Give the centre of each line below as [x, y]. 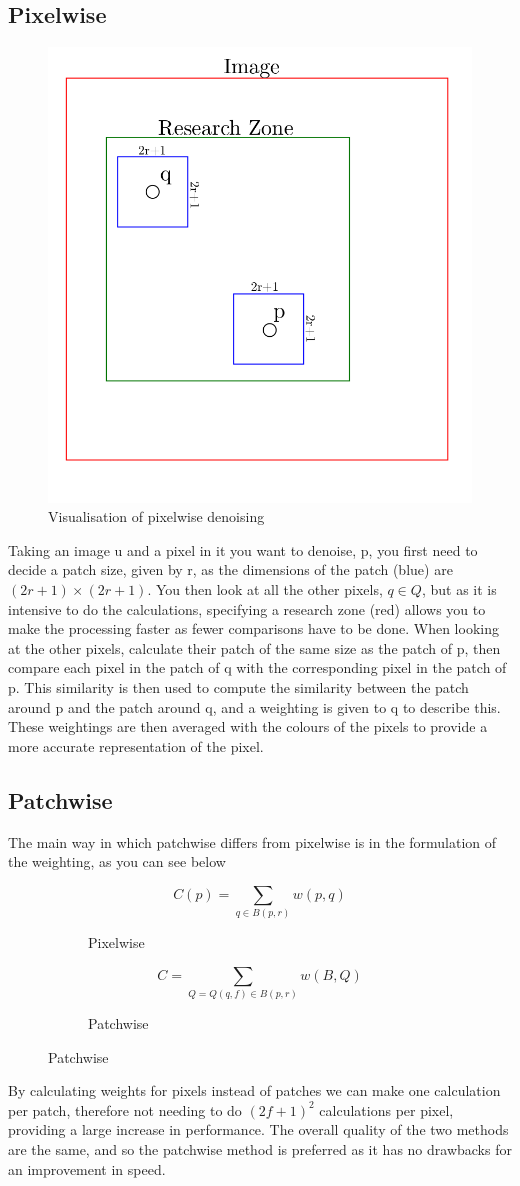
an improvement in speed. [87, 1168]
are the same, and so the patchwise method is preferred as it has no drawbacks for [260, 1149]
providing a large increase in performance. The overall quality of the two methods [258, 1129]
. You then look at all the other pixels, [265, 589]
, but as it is [459, 589]
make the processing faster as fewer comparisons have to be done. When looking [253, 628]
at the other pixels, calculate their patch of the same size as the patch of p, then [254, 647]
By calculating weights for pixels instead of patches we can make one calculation [254, 1090]
